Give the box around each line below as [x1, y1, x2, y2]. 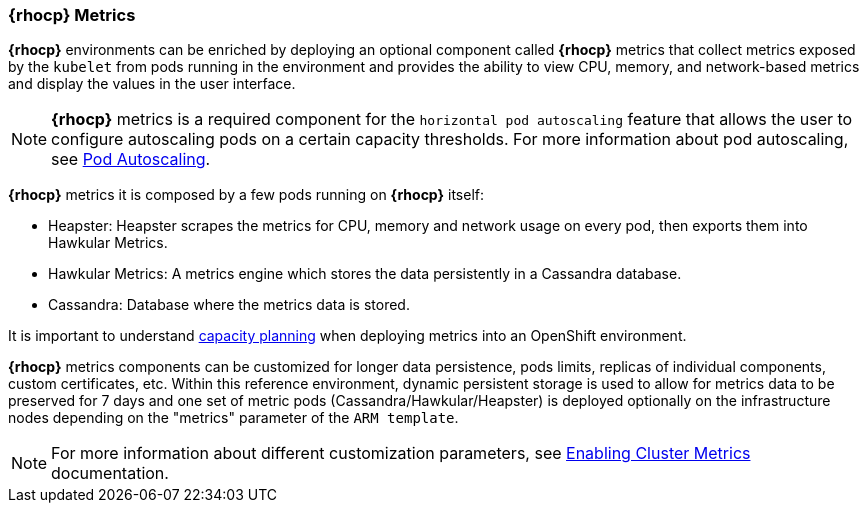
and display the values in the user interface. [8, 75, 296, 93]
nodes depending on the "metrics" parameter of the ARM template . [8, 409, 459, 427]
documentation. [51, 463, 169, 484]
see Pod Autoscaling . [51, 149, 211, 170]
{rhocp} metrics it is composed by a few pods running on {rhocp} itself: [8, 186, 485, 204]
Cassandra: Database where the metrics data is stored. [48, 296, 410, 314]
